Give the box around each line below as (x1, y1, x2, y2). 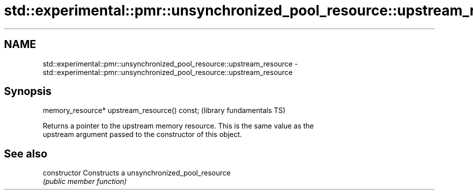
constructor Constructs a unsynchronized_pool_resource (43, 168, 231, 177)
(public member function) (43, 177, 127, 186)
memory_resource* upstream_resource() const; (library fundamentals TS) (43, 106, 286, 115)
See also (4, 147, 48, 160)
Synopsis (4, 85, 52, 98)
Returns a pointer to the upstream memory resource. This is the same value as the (43, 121, 314, 130)
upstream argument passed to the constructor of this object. (43, 130, 242, 139)
